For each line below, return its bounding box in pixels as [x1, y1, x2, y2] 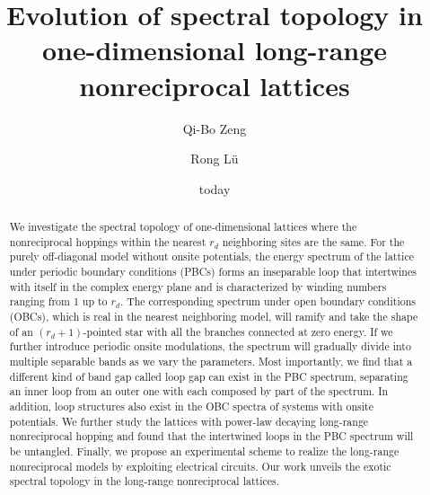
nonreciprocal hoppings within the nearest [9, 234, 206, 249]
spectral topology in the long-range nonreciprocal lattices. [9, 473, 279, 489]
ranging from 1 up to [9, 294, 108, 309]
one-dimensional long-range [41, 31, 388, 68]
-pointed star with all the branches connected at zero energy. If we [83, 323, 393, 339]
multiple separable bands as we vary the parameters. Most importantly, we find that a [9, 353, 413, 368]
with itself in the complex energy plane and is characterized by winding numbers [9, 278, 387, 294]
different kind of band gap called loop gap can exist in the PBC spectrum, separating [9, 368, 408, 384]
